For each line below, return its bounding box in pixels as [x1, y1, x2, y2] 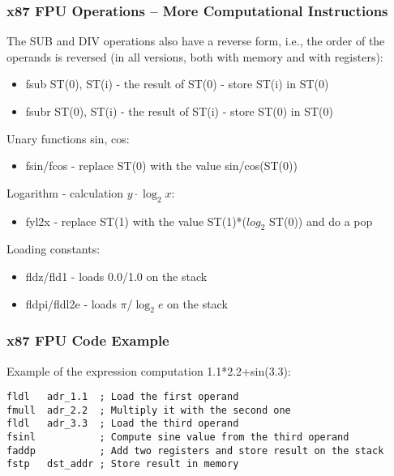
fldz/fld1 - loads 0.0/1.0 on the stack [25, 267, 208, 284]
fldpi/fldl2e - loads [25, 295, 117, 312]
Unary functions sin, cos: [6, 130, 130, 147]
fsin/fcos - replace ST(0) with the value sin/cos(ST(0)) [25, 157, 298, 174]
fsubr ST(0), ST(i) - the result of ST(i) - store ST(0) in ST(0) [25, 103, 333, 119]
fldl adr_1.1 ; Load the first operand [6, 391, 239, 403]
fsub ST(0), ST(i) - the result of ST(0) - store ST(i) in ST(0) [25, 75, 329, 92]
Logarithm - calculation [6, 184, 124, 201]
